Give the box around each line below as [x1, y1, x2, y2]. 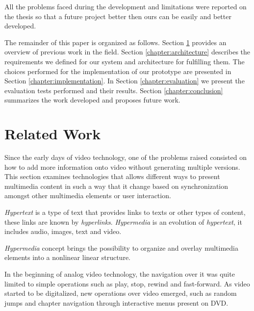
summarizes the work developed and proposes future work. [4, 95, 180, 105]
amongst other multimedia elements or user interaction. [4, 190, 171, 201]
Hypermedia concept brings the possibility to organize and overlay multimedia [4, 242, 238, 253]
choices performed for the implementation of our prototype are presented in [4, 66, 231, 76]
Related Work [4, 124, 101, 144]
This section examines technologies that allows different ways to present [4, 171, 220, 181]
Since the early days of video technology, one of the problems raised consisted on [4, 152, 247, 162]
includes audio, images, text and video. [4, 226, 122, 236]
